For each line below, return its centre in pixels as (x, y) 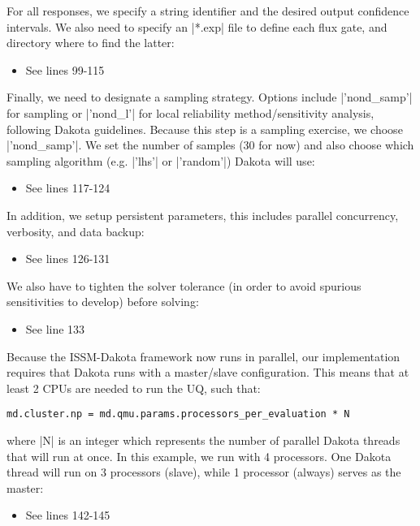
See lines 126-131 (68, 259)
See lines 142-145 (68, 515)
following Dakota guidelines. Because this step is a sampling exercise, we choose (205, 129)
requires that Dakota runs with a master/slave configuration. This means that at (208, 372)
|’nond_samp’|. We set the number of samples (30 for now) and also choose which (210, 145)
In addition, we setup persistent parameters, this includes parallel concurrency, (203, 215)
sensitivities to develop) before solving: (103, 302)
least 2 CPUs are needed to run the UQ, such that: (134, 388)
